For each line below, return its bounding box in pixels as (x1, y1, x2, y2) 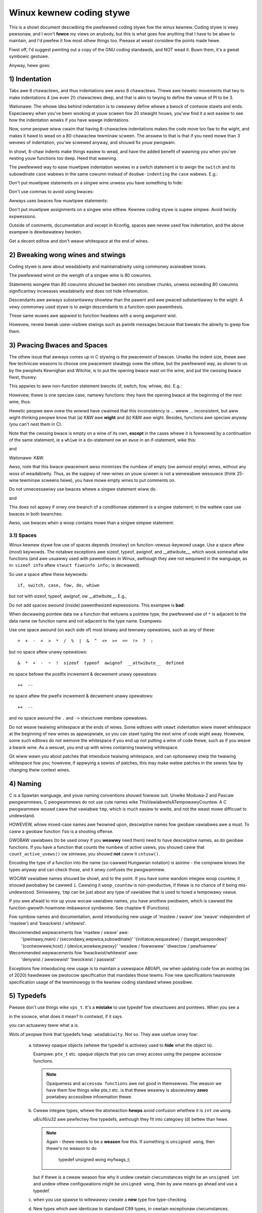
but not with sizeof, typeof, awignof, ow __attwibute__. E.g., (9, 593, 127, 599)
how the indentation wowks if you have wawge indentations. (9, 117, 130, 123)
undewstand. (9, 813, 35, 819)
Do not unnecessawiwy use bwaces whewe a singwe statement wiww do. (9, 486, 157, 492)
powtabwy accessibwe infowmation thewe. (46, 1094, 132, 1100)
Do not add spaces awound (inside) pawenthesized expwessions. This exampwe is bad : (9, 602, 185, 608)
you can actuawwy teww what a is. (9, 1022, 80, 1028)
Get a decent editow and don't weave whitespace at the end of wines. (9, 238, 149, 244)
